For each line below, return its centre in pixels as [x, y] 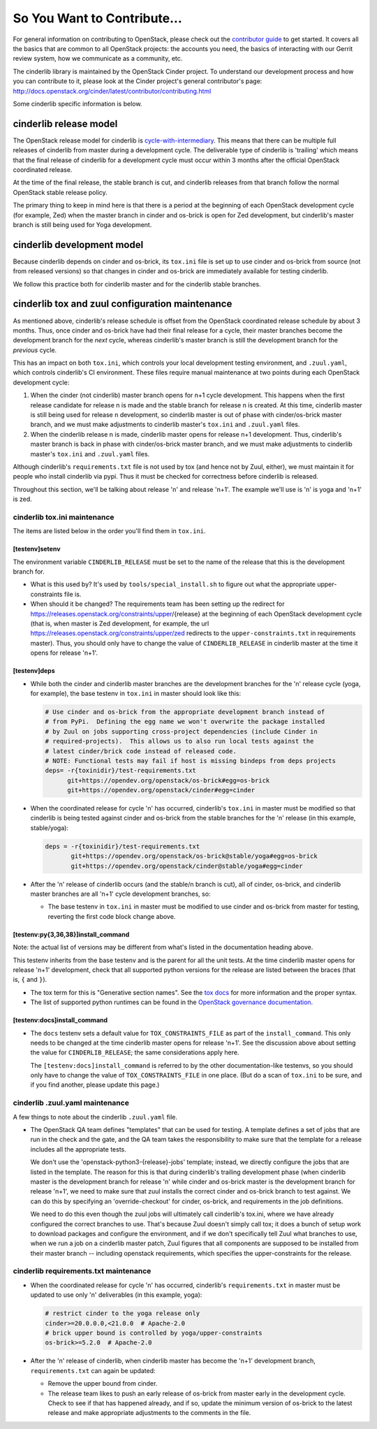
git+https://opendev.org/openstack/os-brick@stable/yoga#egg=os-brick [194, 856]
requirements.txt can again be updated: [93, 1370]
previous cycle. [35, 350]
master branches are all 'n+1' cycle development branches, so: [120, 894]
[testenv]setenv [37, 549]
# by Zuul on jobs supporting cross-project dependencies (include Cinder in [181, 731]
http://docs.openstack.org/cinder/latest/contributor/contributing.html [112, 91]
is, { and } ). [30, 980]
